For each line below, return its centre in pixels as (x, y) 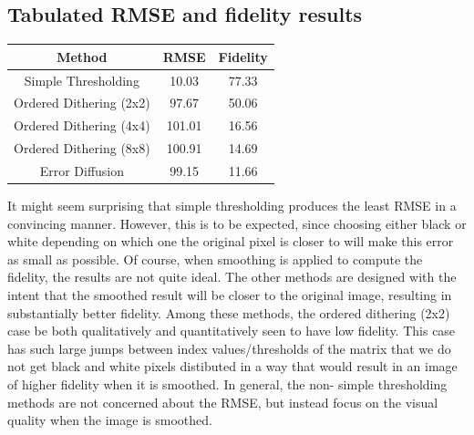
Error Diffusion (82, 170)
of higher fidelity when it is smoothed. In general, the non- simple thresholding (227, 383)
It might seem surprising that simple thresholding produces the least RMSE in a (232, 206)
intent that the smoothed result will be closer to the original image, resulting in (230, 294)
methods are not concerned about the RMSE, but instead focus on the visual (223, 402)
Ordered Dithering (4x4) (82, 125)
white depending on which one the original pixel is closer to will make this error (231, 241)
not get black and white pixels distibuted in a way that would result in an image (232, 366)
